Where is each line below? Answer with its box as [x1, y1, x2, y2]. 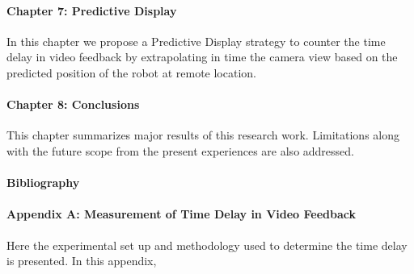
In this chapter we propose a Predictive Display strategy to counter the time [6, 32, 386, 49]
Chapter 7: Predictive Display [6, 2, 177, 19]
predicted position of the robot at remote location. [6, 64, 256, 81]
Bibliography [6, 174, 80, 191]
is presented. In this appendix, [6, 252, 157, 269]
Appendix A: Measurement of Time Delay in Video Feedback [6, 205, 356, 222]
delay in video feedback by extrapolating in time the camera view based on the [6, 48, 398, 65]
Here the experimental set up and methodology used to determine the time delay [6, 236, 408, 253]
